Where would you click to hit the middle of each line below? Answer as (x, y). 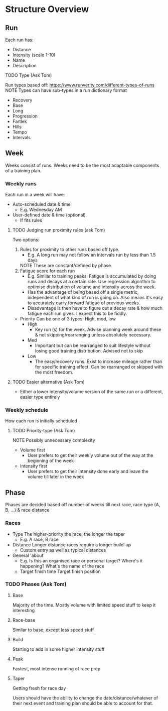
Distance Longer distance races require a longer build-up (72, 545)
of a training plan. (23, 170)
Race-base (24, 620)
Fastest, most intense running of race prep (56, 668)
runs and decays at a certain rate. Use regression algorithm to (92, 282)
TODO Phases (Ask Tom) (36, 584)
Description (24, 66)
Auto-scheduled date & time (42, 204)
